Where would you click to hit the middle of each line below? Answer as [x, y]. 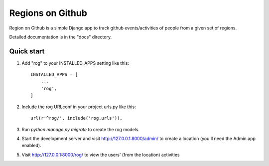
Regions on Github [48, 13]
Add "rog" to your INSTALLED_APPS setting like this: [75, 63]
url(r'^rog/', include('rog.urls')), [77, 118]
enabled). [32, 146]
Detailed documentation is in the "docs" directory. [61, 37]
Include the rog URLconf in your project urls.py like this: [79, 107]
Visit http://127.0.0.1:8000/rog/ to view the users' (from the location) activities [101, 155]
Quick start [27, 51]
